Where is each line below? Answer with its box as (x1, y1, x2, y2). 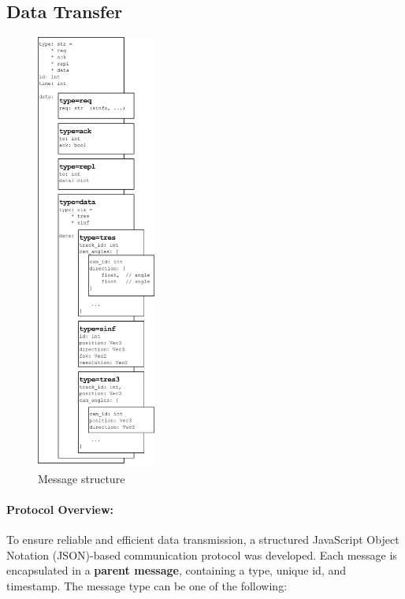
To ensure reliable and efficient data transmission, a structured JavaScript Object (6, 531, 399, 548)
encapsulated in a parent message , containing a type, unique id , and (6, 562, 346, 579)
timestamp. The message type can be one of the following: (6, 578, 288, 594)
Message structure (38, 470, 125, 486)
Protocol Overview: (6, 501, 114, 518)
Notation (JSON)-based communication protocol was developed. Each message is (6, 546, 397, 563)
